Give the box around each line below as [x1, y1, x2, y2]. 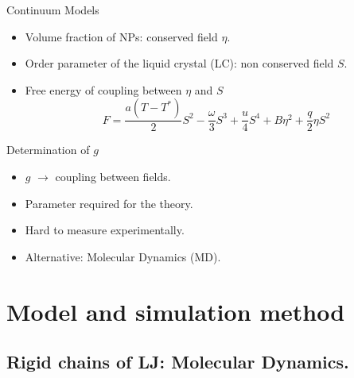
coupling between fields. [55, 168, 171, 184]
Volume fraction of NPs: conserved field [25, 28, 218, 44]
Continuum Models [6, 2, 99, 17]
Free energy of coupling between [25, 81, 182, 98]
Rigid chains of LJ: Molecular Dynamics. [6, 349, 349, 374]
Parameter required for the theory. [25, 195, 193, 211]
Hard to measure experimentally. [25, 222, 185, 238]
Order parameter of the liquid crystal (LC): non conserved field [25, 55, 334, 71]
